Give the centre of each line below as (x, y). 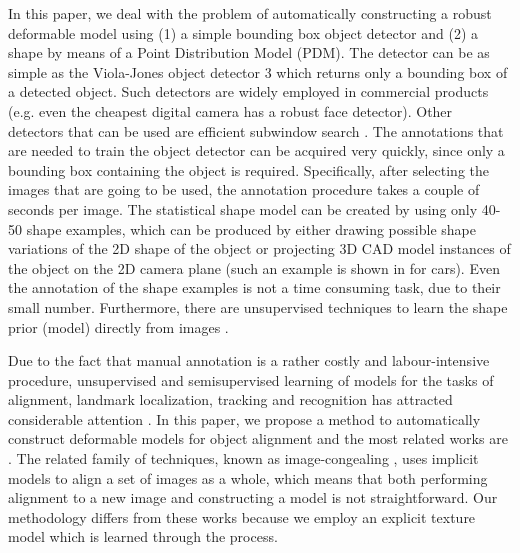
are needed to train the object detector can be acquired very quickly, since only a (256, 150)
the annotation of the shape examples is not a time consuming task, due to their (254, 287)
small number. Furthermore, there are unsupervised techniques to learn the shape (258, 306)
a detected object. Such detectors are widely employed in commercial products (248, 91)
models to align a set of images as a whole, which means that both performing (248, 477)
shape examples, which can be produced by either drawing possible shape (251, 228)
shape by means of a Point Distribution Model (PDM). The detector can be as (249, 52)
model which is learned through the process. (143, 536)
